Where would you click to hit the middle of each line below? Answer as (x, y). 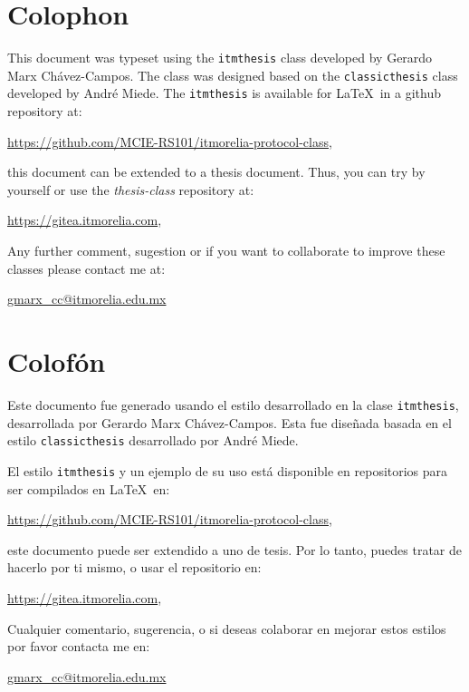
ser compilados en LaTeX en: (89, 488)
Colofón (57, 361)
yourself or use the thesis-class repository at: (131, 189)
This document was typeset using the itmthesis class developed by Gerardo (220, 58)
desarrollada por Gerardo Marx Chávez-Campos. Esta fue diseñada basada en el (230, 422)
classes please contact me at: (86, 268)
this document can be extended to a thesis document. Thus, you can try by (216, 172)
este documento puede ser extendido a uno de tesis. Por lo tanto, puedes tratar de (234, 549)
